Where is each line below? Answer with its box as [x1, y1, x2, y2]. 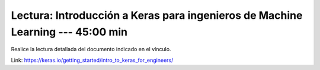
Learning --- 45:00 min [11, 25, 128, 38]
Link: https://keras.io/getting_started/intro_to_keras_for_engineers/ [11, 56, 174, 64]
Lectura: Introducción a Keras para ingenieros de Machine [11, 9, 303, 22]
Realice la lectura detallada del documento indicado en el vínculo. [11, 46, 171, 53]
